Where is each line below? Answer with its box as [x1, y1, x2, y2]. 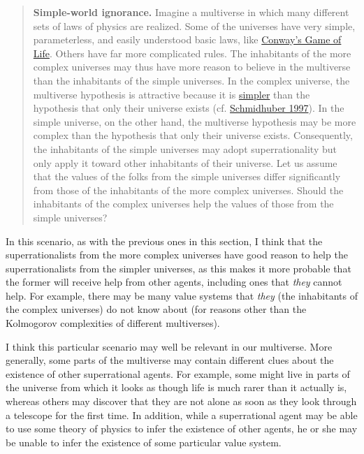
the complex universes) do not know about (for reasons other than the [6, 302, 307, 316]
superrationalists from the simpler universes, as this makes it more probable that [6, 261, 351, 275]
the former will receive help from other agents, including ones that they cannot [6, 274, 342, 289]
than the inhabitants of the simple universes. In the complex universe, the [33, 73, 350, 87]
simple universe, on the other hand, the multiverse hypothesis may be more [33, 114, 356, 129]
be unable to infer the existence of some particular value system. [6, 434, 282, 449]
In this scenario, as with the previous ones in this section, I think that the [6, 233, 323, 248]
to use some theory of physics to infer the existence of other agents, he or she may [6, 421, 358, 436]
